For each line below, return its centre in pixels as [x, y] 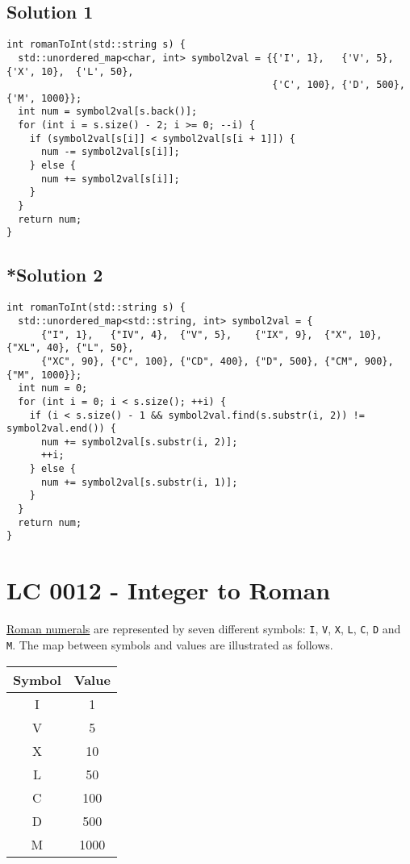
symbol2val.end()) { [62, 429]
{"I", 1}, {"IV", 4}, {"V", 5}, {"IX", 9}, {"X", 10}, [211, 334]
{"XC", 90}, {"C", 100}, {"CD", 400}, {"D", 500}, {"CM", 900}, [217, 361]
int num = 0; [53, 388]
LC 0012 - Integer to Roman [169, 590]
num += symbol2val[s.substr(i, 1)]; [139, 482]
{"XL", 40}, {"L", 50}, [70, 348]
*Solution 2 [55, 275]
